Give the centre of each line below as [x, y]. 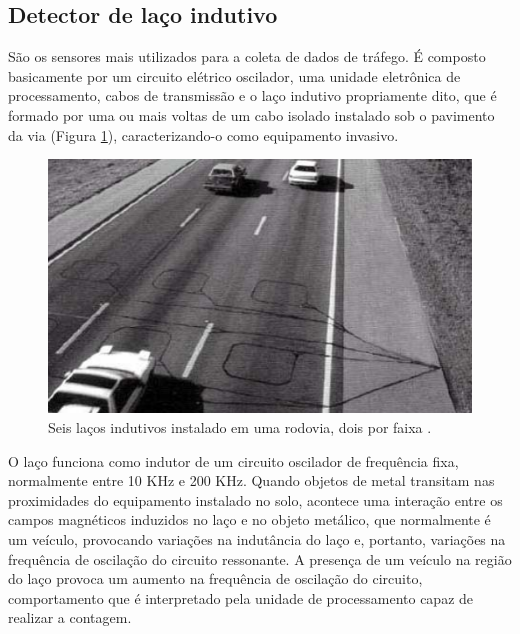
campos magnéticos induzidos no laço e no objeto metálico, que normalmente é [249, 519]
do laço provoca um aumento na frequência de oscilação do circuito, [215, 578]
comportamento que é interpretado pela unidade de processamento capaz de [241, 597]
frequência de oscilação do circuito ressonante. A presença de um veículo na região [260, 558]
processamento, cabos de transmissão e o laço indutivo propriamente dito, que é [252, 95]
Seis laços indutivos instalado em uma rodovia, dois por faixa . [240, 426]
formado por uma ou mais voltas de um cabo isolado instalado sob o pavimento [251, 114]
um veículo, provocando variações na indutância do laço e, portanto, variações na [257, 538]
